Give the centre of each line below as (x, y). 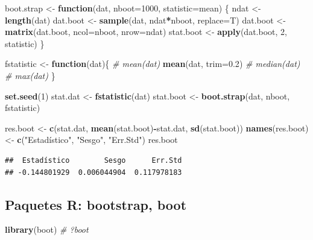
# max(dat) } (30, 75)
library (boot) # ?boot (47, 229)
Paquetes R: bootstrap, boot (96, 204)
